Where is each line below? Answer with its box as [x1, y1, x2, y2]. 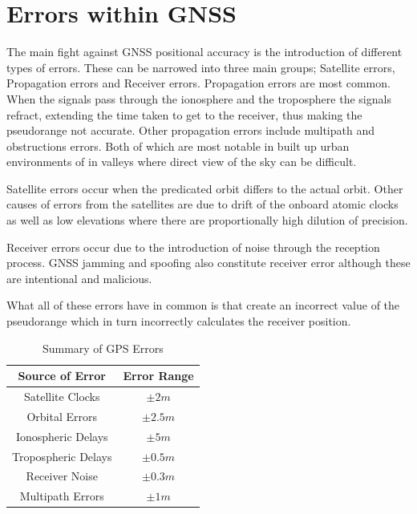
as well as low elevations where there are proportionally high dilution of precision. [6, 212, 408, 229]
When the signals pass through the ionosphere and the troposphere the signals [6, 90, 391, 107]
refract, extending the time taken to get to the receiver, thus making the [6, 106, 362, 123]
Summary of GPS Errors [42, 339, 164, 356]
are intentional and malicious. [6, 269, 152, 286]
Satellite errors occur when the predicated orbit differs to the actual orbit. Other [6, 180, 403, 196]
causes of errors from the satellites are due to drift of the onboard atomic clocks [6, 196, 399, 212]
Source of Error [18, 367, 106, 384]
